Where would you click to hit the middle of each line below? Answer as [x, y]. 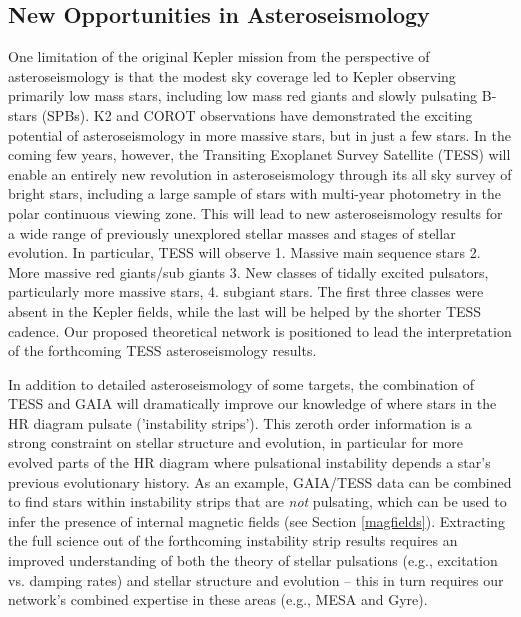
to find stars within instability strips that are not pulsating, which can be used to [257, 501]
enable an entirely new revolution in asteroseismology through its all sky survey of [260, 173]
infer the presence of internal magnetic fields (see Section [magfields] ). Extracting [256, 520]
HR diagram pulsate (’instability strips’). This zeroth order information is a [240, 422]
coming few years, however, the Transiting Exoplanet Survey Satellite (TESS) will [259, 154]
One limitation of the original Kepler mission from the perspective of [219, 56]
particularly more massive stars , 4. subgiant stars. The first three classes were [246, 291]
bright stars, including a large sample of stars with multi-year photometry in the [254, 193]
